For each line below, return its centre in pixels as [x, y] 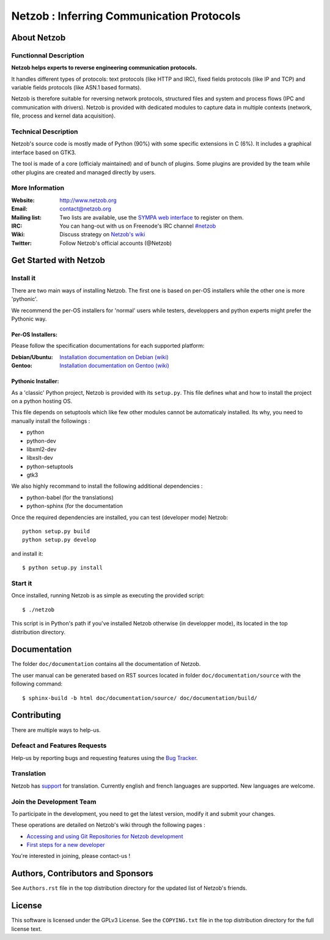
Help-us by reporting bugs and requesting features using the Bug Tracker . [105, 758]
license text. [27, 929]
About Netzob [38, 38]
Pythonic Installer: [35, 381]
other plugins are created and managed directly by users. [83, 172]
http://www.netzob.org [88, 200]
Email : [19, 209]
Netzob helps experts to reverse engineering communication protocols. [104, 68]
